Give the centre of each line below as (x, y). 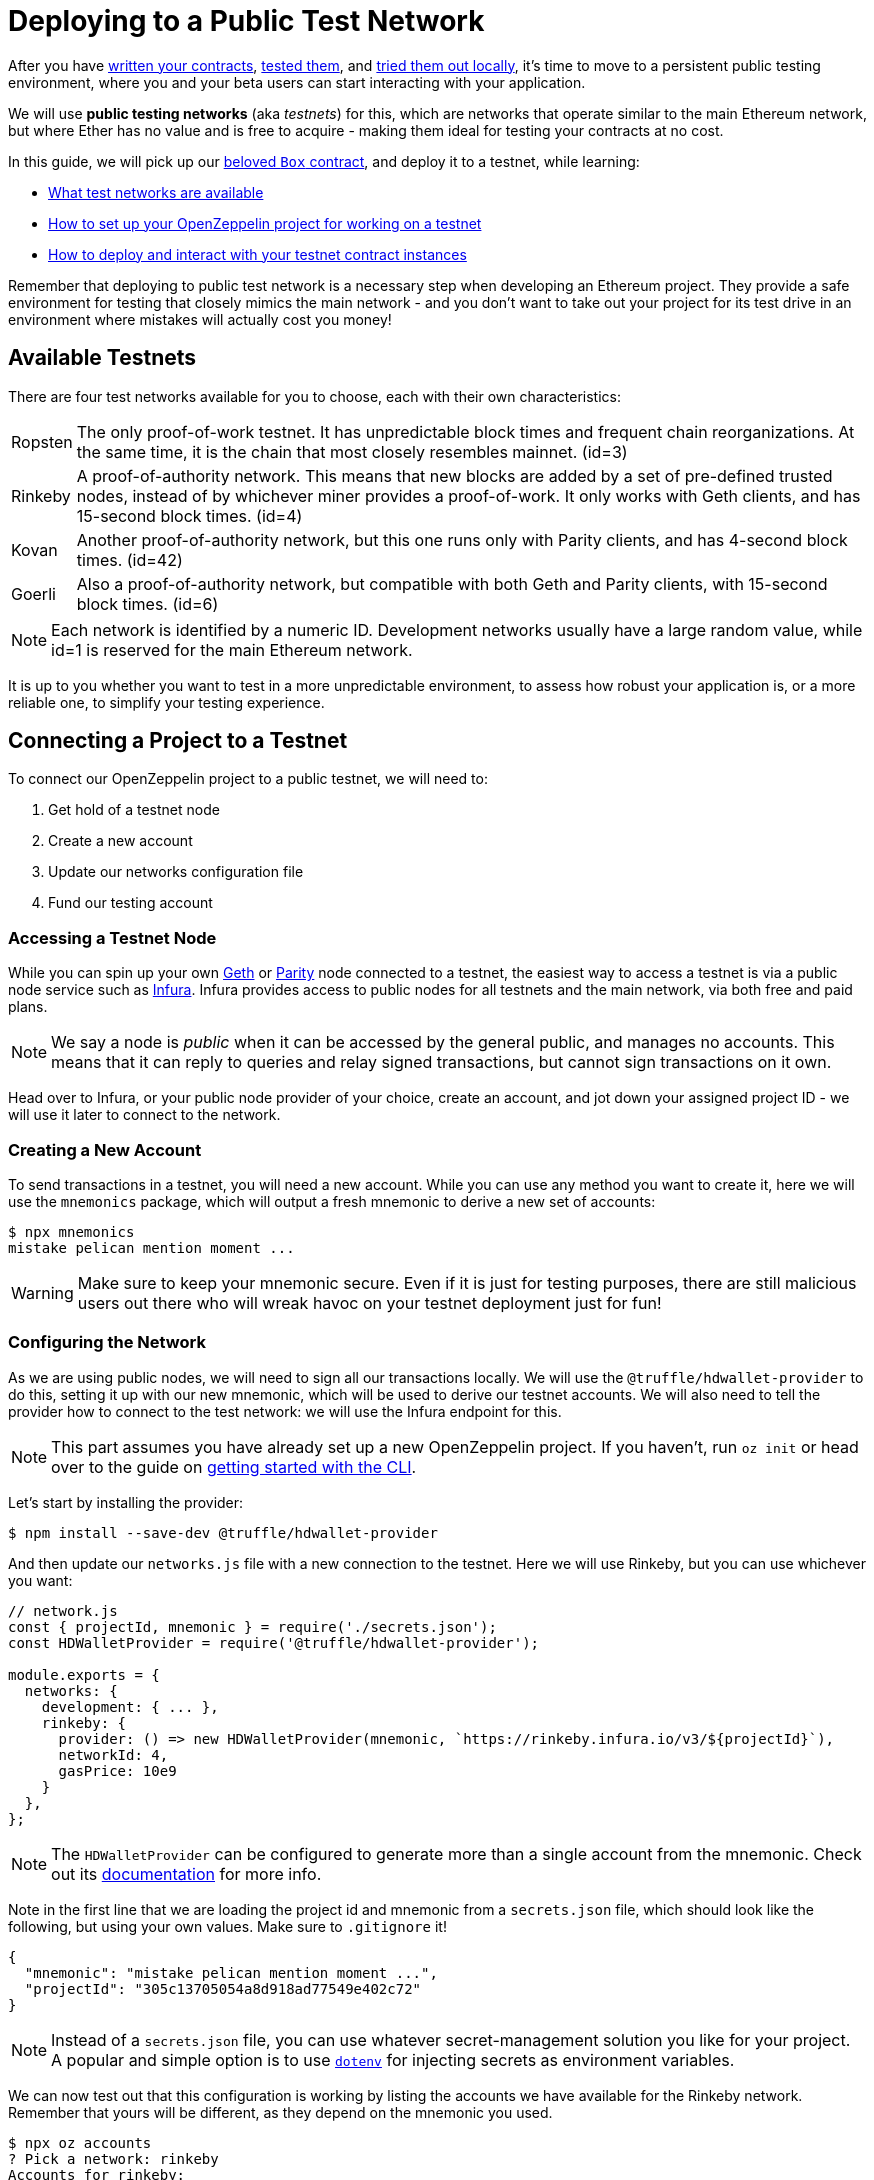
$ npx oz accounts (80, 2142)
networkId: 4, (113, 1754)
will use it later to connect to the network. (144, 1115)
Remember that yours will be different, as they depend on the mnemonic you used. (280, 2112)
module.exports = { (84, 1674)
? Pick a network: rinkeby (113, 2158)
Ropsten (42, 441)
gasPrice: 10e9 (117, 1770)
